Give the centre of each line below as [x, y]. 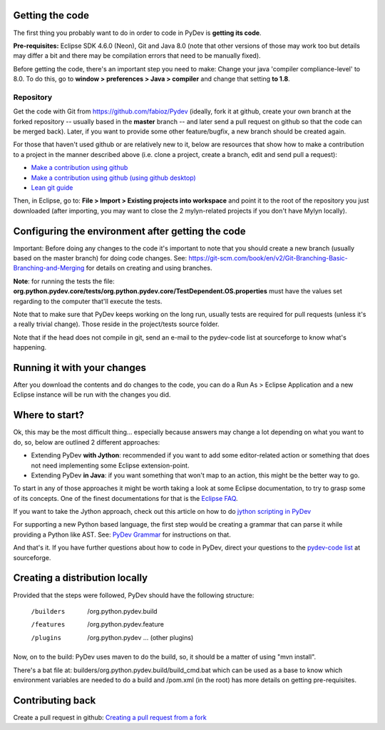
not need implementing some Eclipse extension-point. [110, 465]
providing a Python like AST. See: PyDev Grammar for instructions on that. [122, 534]
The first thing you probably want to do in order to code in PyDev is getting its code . [137, 33]
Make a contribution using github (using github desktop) [113, 178]
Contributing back [55, 700]
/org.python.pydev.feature [125, 624]
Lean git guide [52, 187]
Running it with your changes [79, 367]
